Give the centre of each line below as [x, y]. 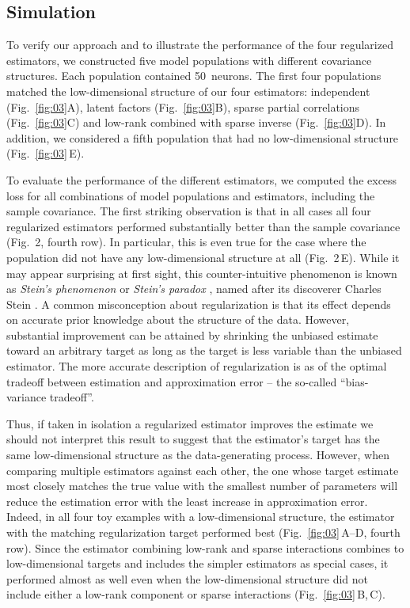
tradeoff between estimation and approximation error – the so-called [172, 381]
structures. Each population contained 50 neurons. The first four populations [194, 76]
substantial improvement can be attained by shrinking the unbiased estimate [192, 334]
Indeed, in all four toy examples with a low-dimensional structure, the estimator [201, 517]
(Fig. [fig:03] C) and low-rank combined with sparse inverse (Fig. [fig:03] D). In [196, 122]
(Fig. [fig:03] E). [46, 153]
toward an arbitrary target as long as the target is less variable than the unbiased [204, 350]
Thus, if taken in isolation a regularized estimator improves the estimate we [190, 423]
